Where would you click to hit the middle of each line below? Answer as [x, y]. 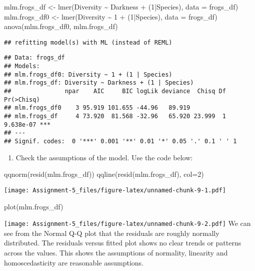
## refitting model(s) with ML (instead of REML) [88, 42]
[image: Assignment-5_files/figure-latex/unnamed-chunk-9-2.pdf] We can [127, 223]
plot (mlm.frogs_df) [34, 206]
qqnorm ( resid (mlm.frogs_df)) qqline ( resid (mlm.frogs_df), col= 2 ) [104, 174]
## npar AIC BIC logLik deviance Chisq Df [115, 91]
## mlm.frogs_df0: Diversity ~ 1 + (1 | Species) [88, 74]
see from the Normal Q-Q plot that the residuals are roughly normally [112, 233]
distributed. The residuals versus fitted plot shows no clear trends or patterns [123, 243]
